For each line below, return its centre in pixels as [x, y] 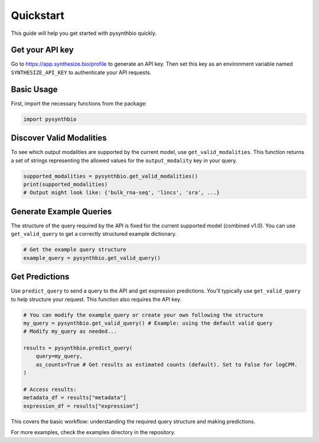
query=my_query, [59, 356]
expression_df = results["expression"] [81, 406]
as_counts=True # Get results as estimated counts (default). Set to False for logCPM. [167, 365]
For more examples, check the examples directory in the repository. [93, 432]
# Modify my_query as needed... [70, 331]
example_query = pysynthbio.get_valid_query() [92, 258]
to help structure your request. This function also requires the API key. [96, 299]
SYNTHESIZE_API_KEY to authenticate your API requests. [81, 72]
